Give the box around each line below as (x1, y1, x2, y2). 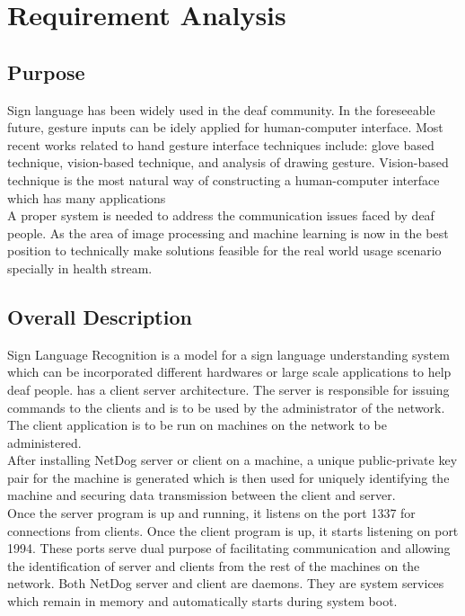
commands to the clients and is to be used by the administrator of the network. (7, 397, 445, 416)
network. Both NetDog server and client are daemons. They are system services (7, 574, 444, 593)
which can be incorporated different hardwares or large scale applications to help (7, 362, 452, 381)
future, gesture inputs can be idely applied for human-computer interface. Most (7, 118, 443, 137)
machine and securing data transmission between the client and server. (7, 486, 396, 504)
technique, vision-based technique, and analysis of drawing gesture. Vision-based (7, 153, 449, 172)
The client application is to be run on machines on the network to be (7, 415, 387, 434)
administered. (7, 433, 82, 451)
